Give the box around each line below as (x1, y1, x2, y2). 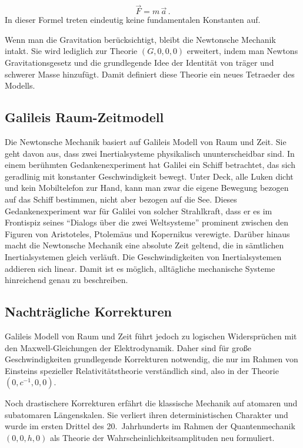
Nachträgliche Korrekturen (5, 302, 172, 321)
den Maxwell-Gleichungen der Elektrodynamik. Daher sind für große (5, 341, 251, 353)
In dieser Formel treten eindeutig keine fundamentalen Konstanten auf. (5, 14, 261, 26)
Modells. (5, 79, 35, 92)
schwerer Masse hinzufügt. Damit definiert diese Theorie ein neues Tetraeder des (5, 68, 295, 80)
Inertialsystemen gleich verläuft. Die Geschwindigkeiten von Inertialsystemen (5, 250, 282, 262)
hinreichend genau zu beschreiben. (5, 274, 128, 286)
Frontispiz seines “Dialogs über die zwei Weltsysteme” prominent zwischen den (5, 216, 289, 228)
